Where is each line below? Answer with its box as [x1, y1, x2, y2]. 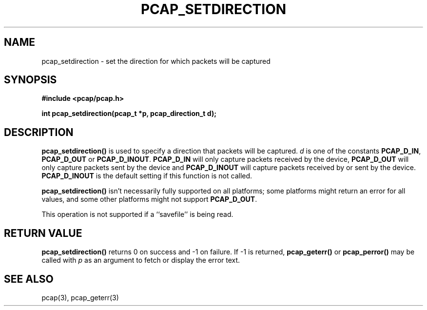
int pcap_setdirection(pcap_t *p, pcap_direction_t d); [41, 109, 216, 118]
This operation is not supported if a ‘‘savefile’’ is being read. [41, 210, 233, 219]
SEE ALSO [4, 272, 54, 285]
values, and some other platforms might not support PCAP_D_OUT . [41, 195, 257, 204]
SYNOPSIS [4, 74, 57, 86]
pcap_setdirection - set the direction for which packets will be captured [41, 57, 271, 65]
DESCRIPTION [4, 126, 74, 138]
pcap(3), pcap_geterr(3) [41, 293, 119, 302]
